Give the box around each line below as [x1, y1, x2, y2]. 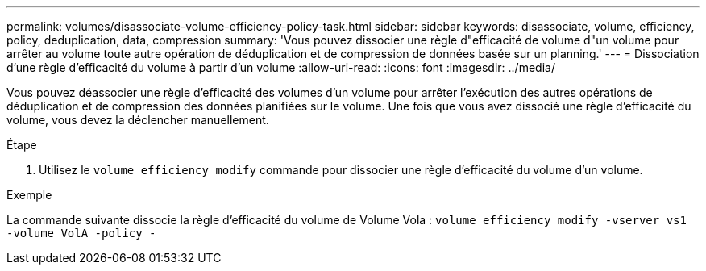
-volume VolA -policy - [6, 227, 156, 240]
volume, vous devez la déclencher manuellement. [6, 113, 269, 127]
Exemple [6, 188, 52, 202]
